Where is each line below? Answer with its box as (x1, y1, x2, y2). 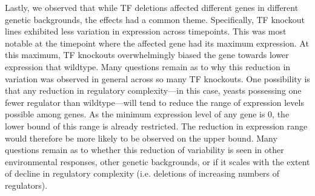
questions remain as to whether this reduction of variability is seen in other (5, 143, 284, 156)
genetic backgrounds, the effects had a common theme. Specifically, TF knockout (5, 13, 305, 25)
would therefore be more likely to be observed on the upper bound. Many (5, 131, 277, 144)
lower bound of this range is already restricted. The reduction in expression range (5, 119, 308, 132)
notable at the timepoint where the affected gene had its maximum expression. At (5, 36, 309, 49)
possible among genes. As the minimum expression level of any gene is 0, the (5, 108, 290, 120)
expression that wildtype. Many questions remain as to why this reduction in (5, 60, 291, 73)
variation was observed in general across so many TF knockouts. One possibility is (5, 72, 310, 85)
